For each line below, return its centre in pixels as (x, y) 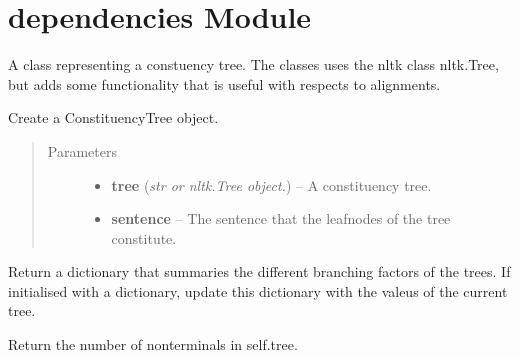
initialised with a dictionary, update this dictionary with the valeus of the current (258, 290)
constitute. (144, 237)
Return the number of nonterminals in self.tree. (153, 344)
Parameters (82, 150)
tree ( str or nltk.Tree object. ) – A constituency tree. (271, 184)
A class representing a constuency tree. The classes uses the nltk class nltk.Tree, (253, 64)
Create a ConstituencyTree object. (113, 117)
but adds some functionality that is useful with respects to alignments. (224, 83)
